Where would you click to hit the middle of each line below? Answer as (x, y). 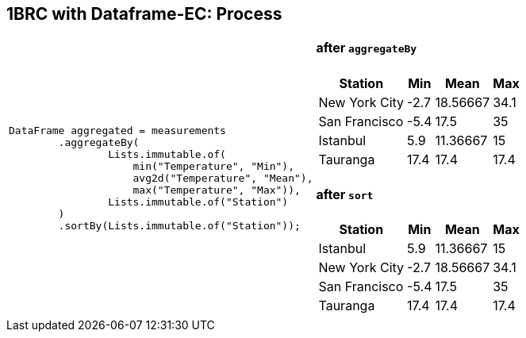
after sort (345, 194)
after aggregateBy (367, 48)
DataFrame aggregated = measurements (117, 130)
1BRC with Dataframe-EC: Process (144, 14)
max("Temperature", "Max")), (217, 190)
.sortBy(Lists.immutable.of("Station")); (179, 225)
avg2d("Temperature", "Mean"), (223, 178)
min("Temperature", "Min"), (214, 166)
